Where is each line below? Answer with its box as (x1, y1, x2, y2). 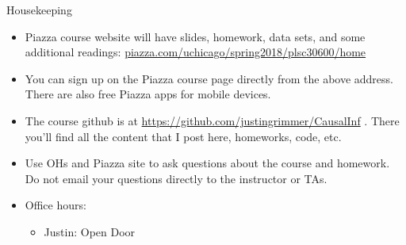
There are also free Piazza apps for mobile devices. (25, 86, 271, 102)
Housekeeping (6, 2, 72, 17)
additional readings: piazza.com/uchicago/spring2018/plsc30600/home (25, 44, 366, 60)
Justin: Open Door (44, 223, 136, 239)
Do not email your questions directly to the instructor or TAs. (25, 170, 327, 186)
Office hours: (25, 197, 86, 213)
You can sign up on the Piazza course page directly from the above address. (25, 70, 393, 86)
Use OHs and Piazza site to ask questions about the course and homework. (25, 155, 390, 171)
